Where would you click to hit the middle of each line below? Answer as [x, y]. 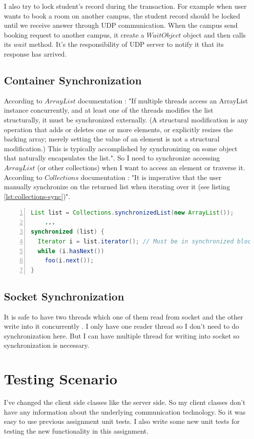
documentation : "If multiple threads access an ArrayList [163, 100]
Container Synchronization [73, 80]
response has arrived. [35, 53]
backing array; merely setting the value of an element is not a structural [112, 139]
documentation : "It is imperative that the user [151, 177]
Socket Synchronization [64, 296]
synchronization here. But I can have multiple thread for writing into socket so [122, 335]
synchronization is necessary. [47, 345]
